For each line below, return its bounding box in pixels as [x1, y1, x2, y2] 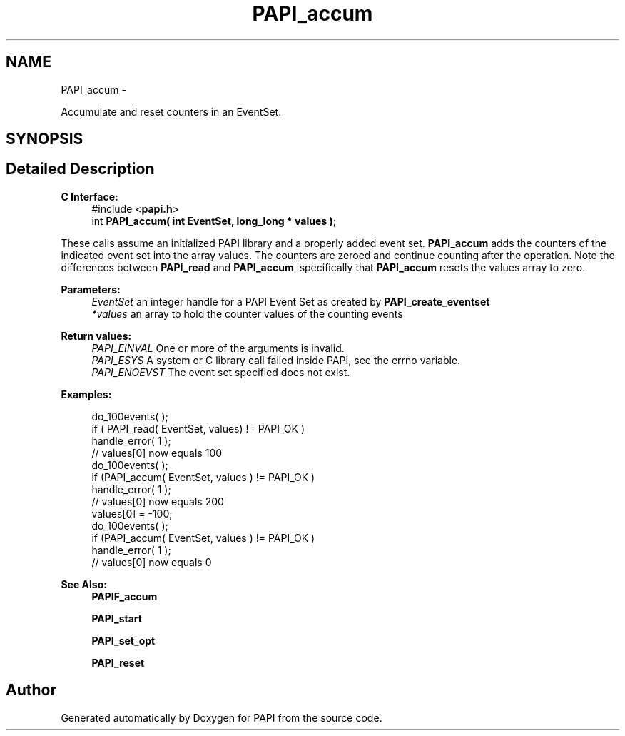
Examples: [61, 388, 112, 400]
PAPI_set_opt [91, 634, 156, 647]
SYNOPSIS [6, 130, 83, 148]
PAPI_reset [91, 656, 145, 669]
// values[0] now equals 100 [91, 446, 223, 459]
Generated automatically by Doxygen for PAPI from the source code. [61, 711, 382, 724]
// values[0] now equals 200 [91, 495, 224, 508]
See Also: [61, 578, 107, 590]
